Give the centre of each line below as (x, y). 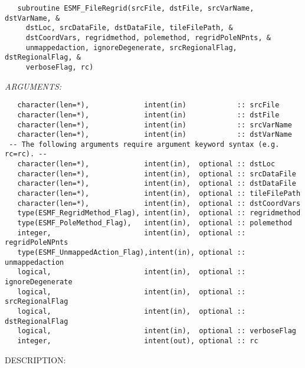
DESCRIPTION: (35, 359)
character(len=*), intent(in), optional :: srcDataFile (157, 174)
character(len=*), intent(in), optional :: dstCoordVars (159, 203)
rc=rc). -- (26, 154)
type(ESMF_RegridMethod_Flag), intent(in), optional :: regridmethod (159, 213)
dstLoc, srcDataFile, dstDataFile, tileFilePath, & (129, 28)
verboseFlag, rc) (60, 67)
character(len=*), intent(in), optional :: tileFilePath (159, 194)
